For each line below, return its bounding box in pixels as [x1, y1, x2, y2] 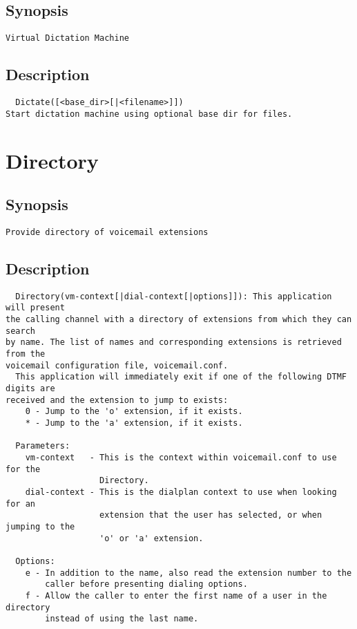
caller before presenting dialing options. [45, 579, 248, 590]
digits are [6, 384, 55, 394]
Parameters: [15, 441, 70, 451]
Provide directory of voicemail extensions [6, 227, 209, 237]
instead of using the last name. [45, 614, 199, 624]
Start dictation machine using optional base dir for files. [6, 109, 293, 119]
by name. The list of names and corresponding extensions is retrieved [6, 337, 342, 348]
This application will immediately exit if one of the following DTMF [15, 372, 347, 382]
